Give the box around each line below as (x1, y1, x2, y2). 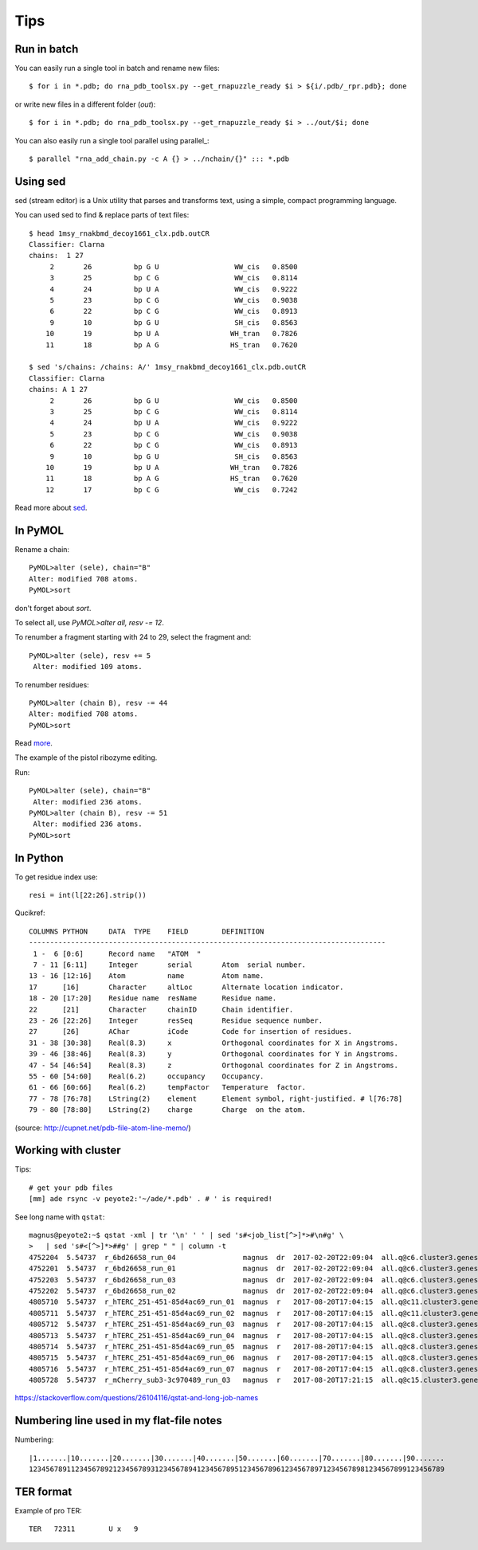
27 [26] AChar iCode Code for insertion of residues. (29, 1027, 353, 1036)
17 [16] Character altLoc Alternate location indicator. (29, 982, 344, 992)
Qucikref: (14, 908, 45, 918)
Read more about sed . (14, 503, 88, 513)
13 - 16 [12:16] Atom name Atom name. (29, 972, 264, 980)
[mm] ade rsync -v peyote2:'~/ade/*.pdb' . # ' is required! (29, 1195, 272, 1204)
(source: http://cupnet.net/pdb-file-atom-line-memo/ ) (14, 1123, 191, 1133)
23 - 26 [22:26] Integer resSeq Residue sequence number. (29, 1016, 323, 1025)
